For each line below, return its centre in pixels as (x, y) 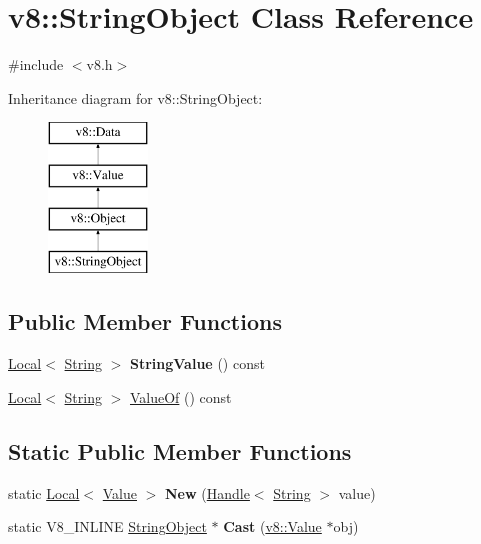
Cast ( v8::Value (272, 526)
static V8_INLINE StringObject (107, 526)
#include (36, 64)
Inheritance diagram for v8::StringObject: (135, 97)
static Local (44, 492)
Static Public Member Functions (180, 450)
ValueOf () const (180, 396)
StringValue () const (197, 363)
